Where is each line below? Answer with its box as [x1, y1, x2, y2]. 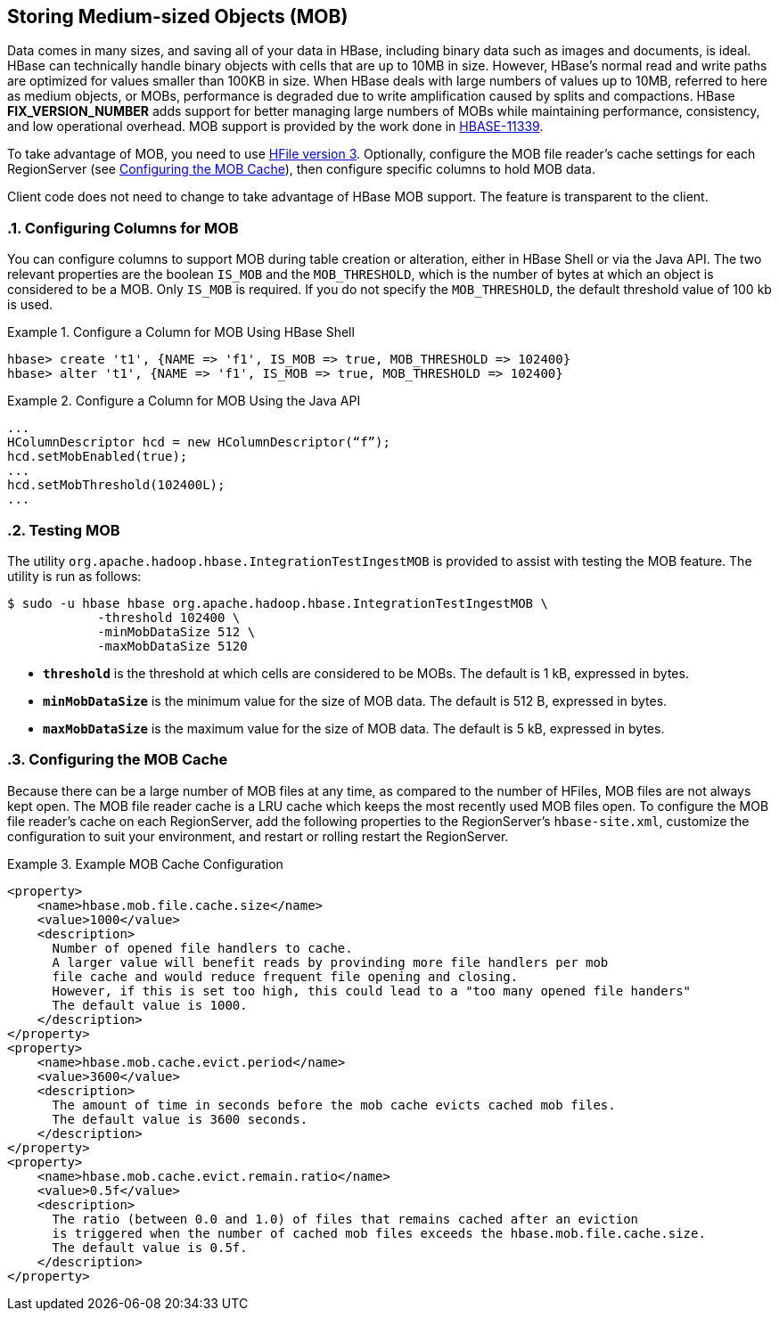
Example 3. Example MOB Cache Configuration [7, 855, 283, 872]
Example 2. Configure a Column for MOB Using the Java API [7, 393, 361, 409]
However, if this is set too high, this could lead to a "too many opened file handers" [52, 983, 692, 998]
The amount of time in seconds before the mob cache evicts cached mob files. [52, 1097, 616, 1112]
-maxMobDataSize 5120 [97, 638, 248, 653]
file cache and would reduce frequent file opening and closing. [52, 969, 519, 984]
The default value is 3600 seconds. [52, 1111, 308, 1126]
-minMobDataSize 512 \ [97, 624, 256, 639]
